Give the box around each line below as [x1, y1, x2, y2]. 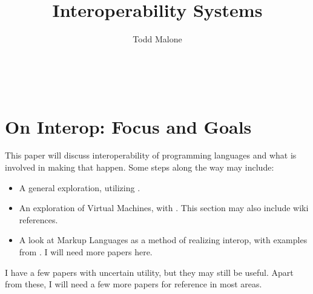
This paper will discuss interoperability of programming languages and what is [5, 149, 297, 162]
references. [19, 213, 58, 226]
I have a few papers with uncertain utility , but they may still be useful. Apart [5, 266, 294, 278]
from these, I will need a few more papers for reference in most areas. [5, 278, 262, 290]
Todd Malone [133, 33, 182, 45]
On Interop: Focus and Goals [5, 114, 252, 139]
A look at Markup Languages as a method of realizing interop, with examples [19, 234, 308, 246]
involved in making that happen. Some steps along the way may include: [5, 161, 274, 174]
